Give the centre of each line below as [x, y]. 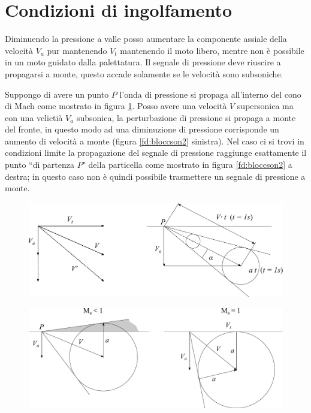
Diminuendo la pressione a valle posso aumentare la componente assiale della [146, 39]
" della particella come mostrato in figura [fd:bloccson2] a [187, 165]
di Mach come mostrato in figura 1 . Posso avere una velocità [116, 106]
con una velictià [34, 117]
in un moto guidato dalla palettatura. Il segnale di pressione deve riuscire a [143, 62]
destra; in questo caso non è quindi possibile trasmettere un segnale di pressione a [155, 176]
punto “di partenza [40, 165]
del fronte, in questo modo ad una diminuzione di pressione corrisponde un [142, 129]
